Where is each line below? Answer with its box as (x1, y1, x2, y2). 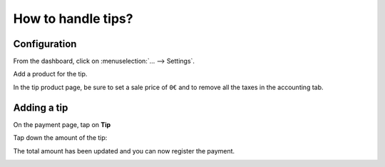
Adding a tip (13, 101, 68, 113)
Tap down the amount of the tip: (13, 133, 108, 142)
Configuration (13, 38, 77, 50)
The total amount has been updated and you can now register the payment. (13, 146, 235, 155)
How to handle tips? (13, 11, 133, 26)
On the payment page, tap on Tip (13, 120, 111, 128)
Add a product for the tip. (13, 70, 88, 79)
